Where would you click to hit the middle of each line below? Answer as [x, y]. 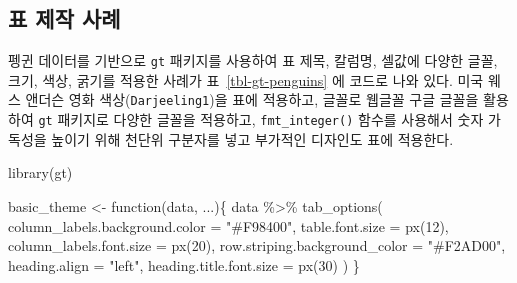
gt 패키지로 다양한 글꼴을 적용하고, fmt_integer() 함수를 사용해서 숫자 [261, 119]
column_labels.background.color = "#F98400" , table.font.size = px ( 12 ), [228, 225]
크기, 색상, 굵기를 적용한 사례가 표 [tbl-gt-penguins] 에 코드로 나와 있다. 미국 [246, 79]
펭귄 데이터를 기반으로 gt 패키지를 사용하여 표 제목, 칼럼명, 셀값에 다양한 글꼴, [253, 60]
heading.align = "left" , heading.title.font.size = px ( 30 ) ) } [184, 264]
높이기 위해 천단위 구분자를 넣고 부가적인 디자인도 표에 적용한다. [252, 138]
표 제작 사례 [64, 18]
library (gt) [40, 172]
